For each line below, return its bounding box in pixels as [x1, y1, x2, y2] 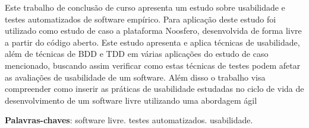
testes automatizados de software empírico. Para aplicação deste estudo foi [5, 12, 276, 25]
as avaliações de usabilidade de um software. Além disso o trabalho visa [5, 71, 266, 83]
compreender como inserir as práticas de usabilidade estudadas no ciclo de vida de [5, 82, 304, 95]
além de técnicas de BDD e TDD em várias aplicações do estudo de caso [5, 47, 269, 60]
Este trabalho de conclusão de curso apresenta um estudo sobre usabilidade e [5, 1, 285, 13]
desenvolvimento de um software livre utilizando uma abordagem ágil [5, 94, 257, 106]
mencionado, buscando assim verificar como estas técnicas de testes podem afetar [5, 59, 301, 71]
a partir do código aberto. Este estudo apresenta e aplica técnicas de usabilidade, [5, 36, 300, 48]
